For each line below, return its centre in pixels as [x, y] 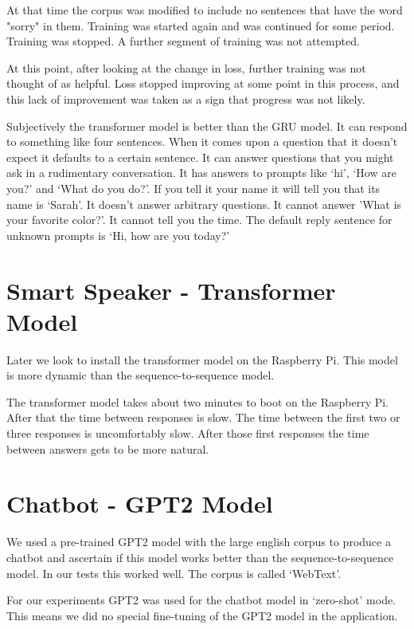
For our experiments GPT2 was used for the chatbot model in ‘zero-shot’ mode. [201, 600]
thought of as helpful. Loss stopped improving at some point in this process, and [203, 83]
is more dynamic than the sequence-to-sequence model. [141, 375]
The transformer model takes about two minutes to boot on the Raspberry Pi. [198, 401]
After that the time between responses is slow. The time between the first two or [203, 417]
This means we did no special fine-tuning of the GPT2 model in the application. [202, 615]
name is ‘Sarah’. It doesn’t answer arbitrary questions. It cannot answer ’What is [204, 204]
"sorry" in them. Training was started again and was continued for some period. [201, 25]
